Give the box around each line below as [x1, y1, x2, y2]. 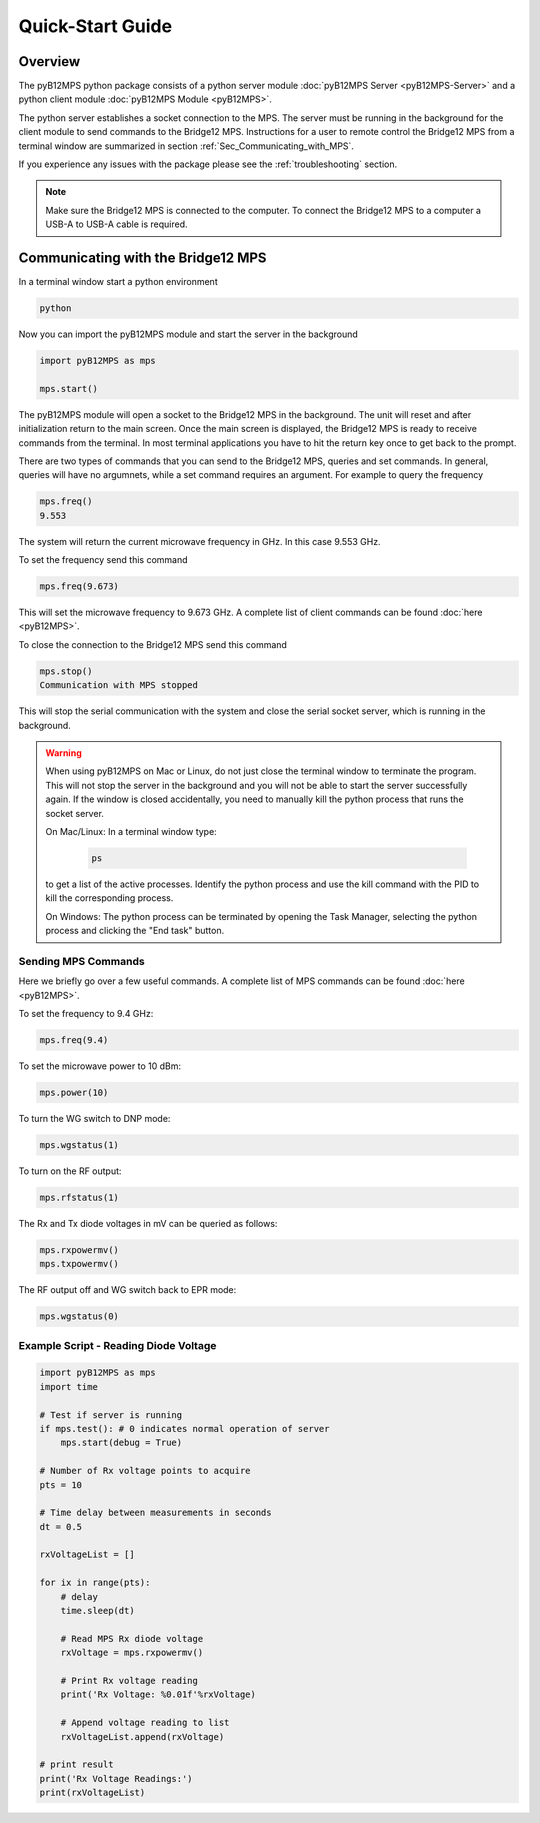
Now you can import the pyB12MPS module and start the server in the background [18, 328, 359, 340]
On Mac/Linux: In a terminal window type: [45, 825, 217, 837]
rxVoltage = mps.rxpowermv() [60, 1647, 204, 1659]
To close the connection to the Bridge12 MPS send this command [18, 638, 287, 650]
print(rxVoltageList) [39, 1787, 146, 1799]
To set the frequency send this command [18, 554, 189, 566]
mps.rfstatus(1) [39, 1191, 120, 1203]
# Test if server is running [39, 1409, 183, 1420]
